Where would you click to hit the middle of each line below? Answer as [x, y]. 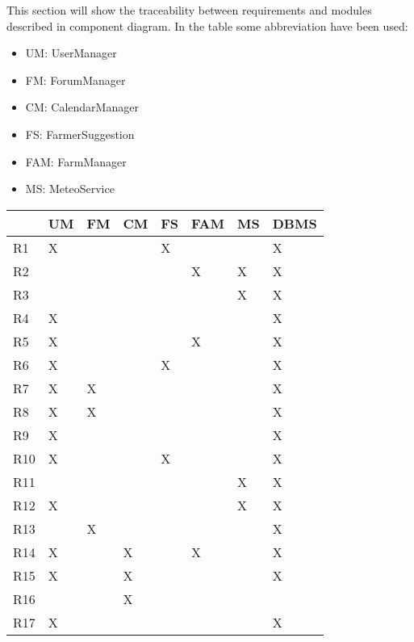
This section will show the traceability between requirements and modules [189, 10]
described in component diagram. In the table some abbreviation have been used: [207, 25]
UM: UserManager [71, 53]
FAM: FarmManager [76, 161]
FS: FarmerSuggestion [80, 134]
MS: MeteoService [70, 189]
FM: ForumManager [75, 80]
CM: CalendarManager [82, 107]
